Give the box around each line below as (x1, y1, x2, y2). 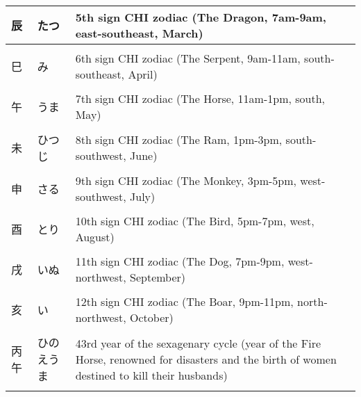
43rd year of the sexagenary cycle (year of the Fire (75, 334, 321, 351)
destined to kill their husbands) (75, 366, 228, 383)
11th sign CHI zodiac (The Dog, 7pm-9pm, (75, 253, 285, 269)
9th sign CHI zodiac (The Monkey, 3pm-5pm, (75, 172, 296, 188)
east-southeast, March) (75, 25, 203, 41)
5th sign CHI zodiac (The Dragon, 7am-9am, (75, 9, 326, 25)
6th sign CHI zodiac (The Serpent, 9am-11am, (75, 50, 301, 66)
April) (128, 66, 158, 82)
